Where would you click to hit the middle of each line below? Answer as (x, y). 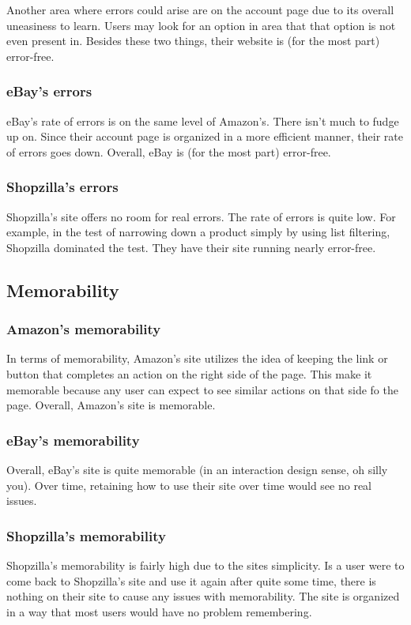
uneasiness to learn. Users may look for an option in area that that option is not (201, 25)
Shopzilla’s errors (62, 187)
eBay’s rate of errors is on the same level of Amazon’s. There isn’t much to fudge (203, 120)
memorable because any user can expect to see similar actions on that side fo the (202, 389)
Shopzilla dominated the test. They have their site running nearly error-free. (191, 247)
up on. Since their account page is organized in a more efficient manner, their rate (205, 136)
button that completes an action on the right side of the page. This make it (189, 373)
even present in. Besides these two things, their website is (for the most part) (193, 41)
